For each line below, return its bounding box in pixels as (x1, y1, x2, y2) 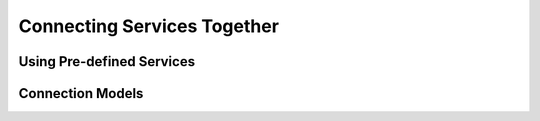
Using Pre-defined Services (18, 53, 195, 70)
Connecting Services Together (18, 15, 280, 37)
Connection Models (18, 85, 144, 102)
